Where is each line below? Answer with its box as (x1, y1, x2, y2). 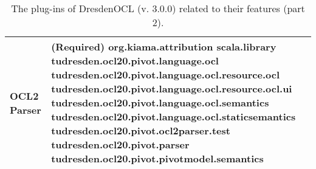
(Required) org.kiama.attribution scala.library (51, 40, 276, 53)
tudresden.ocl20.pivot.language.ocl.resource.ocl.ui (51, 81, 292, 95)
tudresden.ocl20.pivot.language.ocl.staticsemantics (51, 109, 296, 123)
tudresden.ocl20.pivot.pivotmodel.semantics (51, 151, 264, 165)
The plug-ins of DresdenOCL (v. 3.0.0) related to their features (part (11, 1, 305, 15)
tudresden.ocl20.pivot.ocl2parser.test (51, 123, 230, 137)
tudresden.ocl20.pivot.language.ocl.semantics (51, 95, 269, 109)
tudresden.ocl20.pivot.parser (51, 137, 190, 151)
